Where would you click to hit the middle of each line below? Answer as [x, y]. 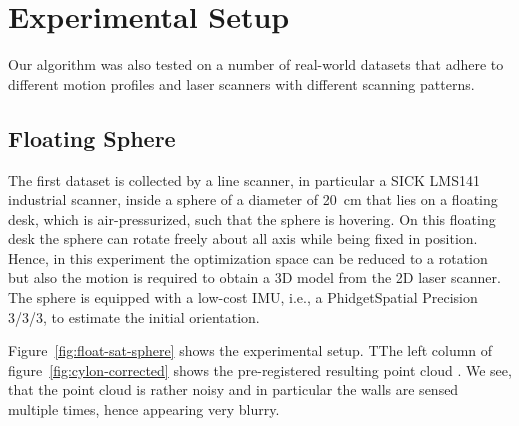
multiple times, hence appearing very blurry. [144, 409]
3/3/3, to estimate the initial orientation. [134, 316]
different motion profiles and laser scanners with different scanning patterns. [241, 83]
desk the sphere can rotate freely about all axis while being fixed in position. [243, 238]
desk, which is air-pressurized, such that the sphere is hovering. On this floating [252, 218]
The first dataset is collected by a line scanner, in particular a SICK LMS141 [244, 179]
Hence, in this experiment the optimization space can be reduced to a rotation [248, 257]
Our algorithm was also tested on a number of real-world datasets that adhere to [256, 64]
